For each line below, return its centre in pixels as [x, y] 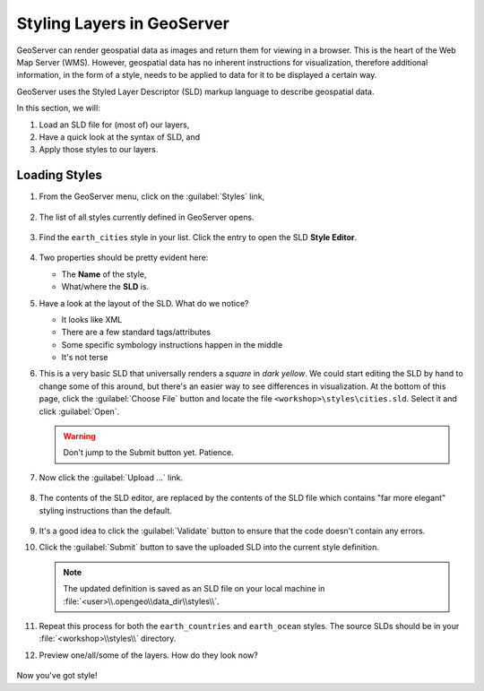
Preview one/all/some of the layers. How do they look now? [149, 655]
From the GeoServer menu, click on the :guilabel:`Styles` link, [152, 196]
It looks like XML [92, 319]
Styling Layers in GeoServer [123, 23]
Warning [79, 436]
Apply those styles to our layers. [99, 150]
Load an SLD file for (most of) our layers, [114, 125]
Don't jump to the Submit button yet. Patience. [148, 453]
